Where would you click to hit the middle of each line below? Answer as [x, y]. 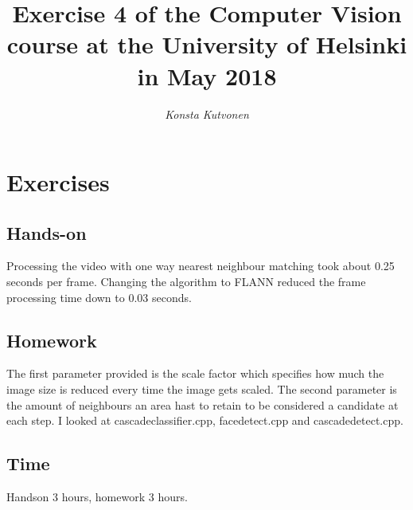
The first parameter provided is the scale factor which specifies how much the [195, 373]
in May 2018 [207, 75]
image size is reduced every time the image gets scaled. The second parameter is [202, 389]
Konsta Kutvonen [207, 114]
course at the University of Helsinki [207, 44]
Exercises [58, 182]
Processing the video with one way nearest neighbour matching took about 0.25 [201, 266]
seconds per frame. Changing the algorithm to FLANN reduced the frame [186, 282]
